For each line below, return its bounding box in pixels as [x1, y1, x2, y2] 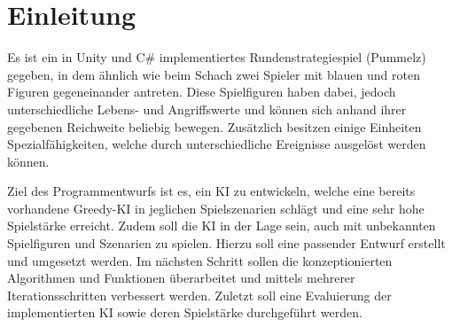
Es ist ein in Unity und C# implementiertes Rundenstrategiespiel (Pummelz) [7, 48, 426, 66]
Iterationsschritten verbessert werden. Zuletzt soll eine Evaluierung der [7, 285, 392, 304]
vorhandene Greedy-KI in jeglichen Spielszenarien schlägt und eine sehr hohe [7, 199, 425, 217]
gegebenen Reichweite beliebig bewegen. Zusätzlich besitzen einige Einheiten [7, 117, 422, 136]
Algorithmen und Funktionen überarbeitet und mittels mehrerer [7, 269, 355, 287]
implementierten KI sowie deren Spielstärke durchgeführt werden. [7, 303, 362, 322]
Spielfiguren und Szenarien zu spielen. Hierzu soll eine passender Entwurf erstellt [7, 234, 446, 253]
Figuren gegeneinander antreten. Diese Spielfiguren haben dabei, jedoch [7, 82, 396, 101]
